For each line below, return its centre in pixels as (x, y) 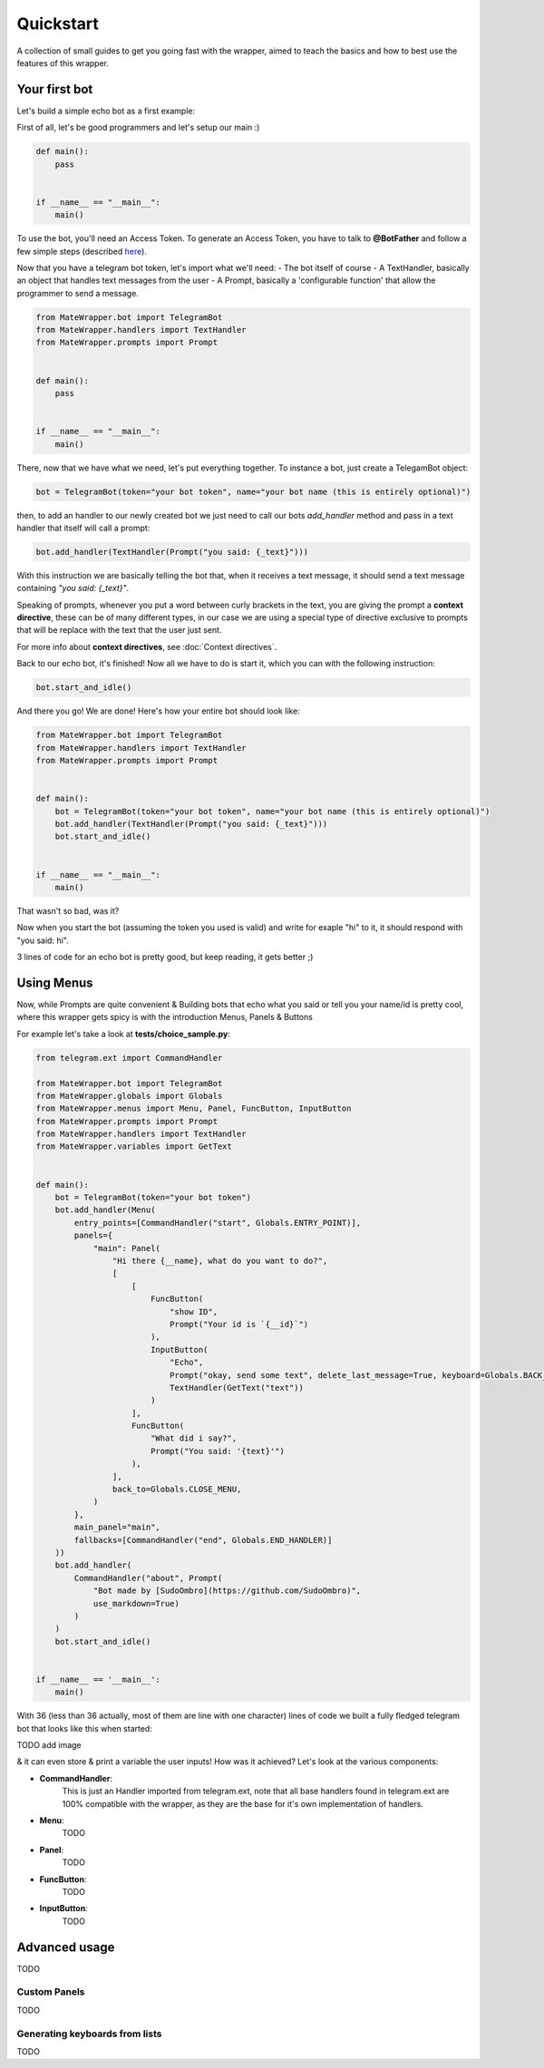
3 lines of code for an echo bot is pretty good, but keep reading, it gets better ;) (165, 957)
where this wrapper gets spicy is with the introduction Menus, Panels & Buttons (165, 1017)
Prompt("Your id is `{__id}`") (239, 1324)
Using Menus (55, 982)
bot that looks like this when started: (85, 1728)
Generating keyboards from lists (89, 2034)
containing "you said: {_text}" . (73, 588)
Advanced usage (66, 1947)
